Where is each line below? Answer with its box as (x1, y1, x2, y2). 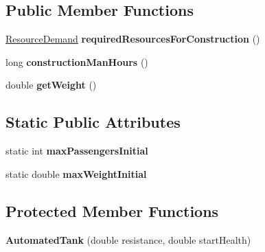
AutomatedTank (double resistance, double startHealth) (5, 232, 251, 247)
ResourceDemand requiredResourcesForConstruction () (5, 32, 260, 46)
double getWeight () (5, 78, 97, 92)
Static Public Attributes (5, 111, 181, 133)
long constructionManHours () (5, 54, 148, 69)
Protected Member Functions (5, 200, 219, 221)
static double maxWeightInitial (5, 166, 147, 181)
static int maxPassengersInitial (5, 144, 148, 158)
